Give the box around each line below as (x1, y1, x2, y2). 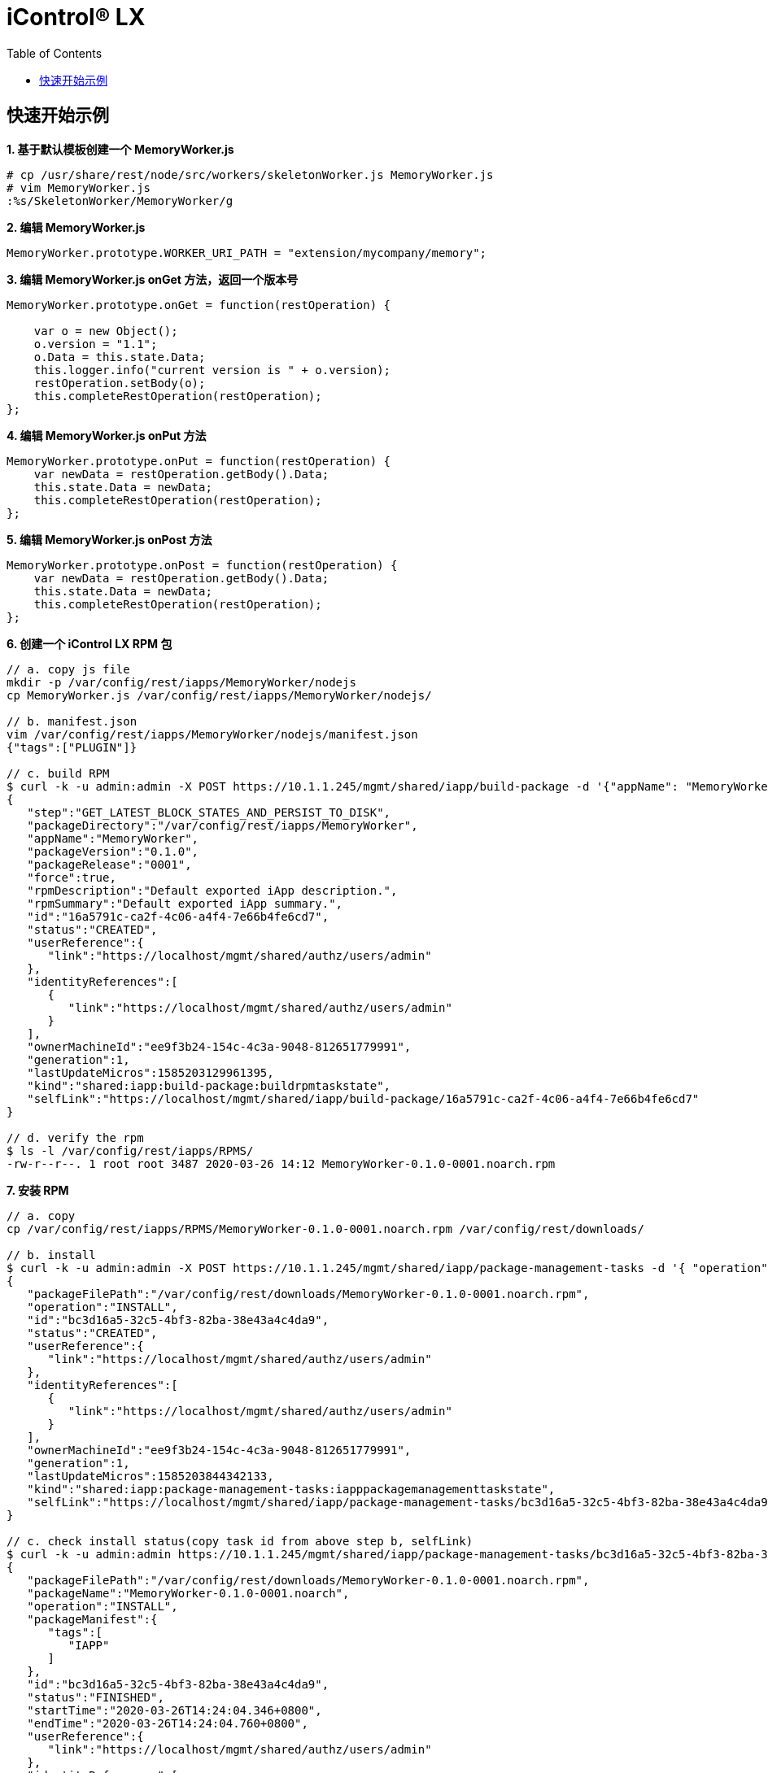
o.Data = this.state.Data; (33, 350, 206, 364)
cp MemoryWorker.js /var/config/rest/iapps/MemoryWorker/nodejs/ (7, 688, 432, 702)
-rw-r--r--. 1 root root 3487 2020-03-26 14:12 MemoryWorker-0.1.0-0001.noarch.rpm (7, 1157, 556, 1170)
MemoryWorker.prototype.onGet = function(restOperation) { (7, 298, 391, 311)
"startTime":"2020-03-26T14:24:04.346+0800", (27, 1703, 322, 1717)
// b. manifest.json (7, 714, 137, 728)
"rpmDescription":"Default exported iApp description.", (27, 883, 398, 897)
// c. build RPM (7, 766, 110, 780)
